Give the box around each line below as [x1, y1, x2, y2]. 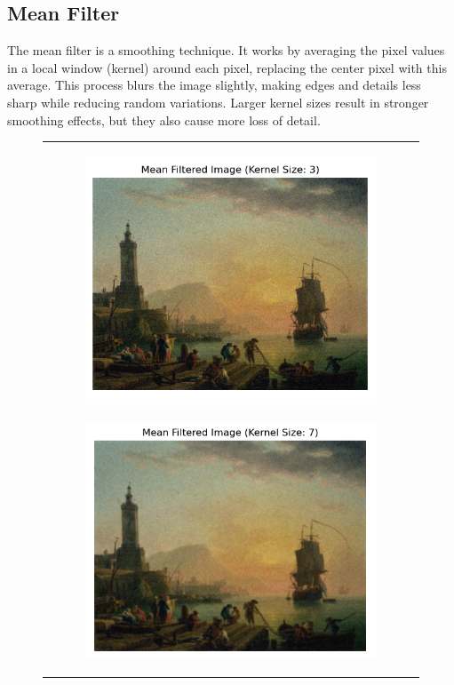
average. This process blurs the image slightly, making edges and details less [7, 76, 421, 94]
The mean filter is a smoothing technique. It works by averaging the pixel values [7, 41, 445, 60]
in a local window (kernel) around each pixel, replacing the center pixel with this [7, 58, 447, 76]
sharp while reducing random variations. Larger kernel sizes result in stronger [7, 92, 429, 111]
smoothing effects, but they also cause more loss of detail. [7, 110, 321, 129]
